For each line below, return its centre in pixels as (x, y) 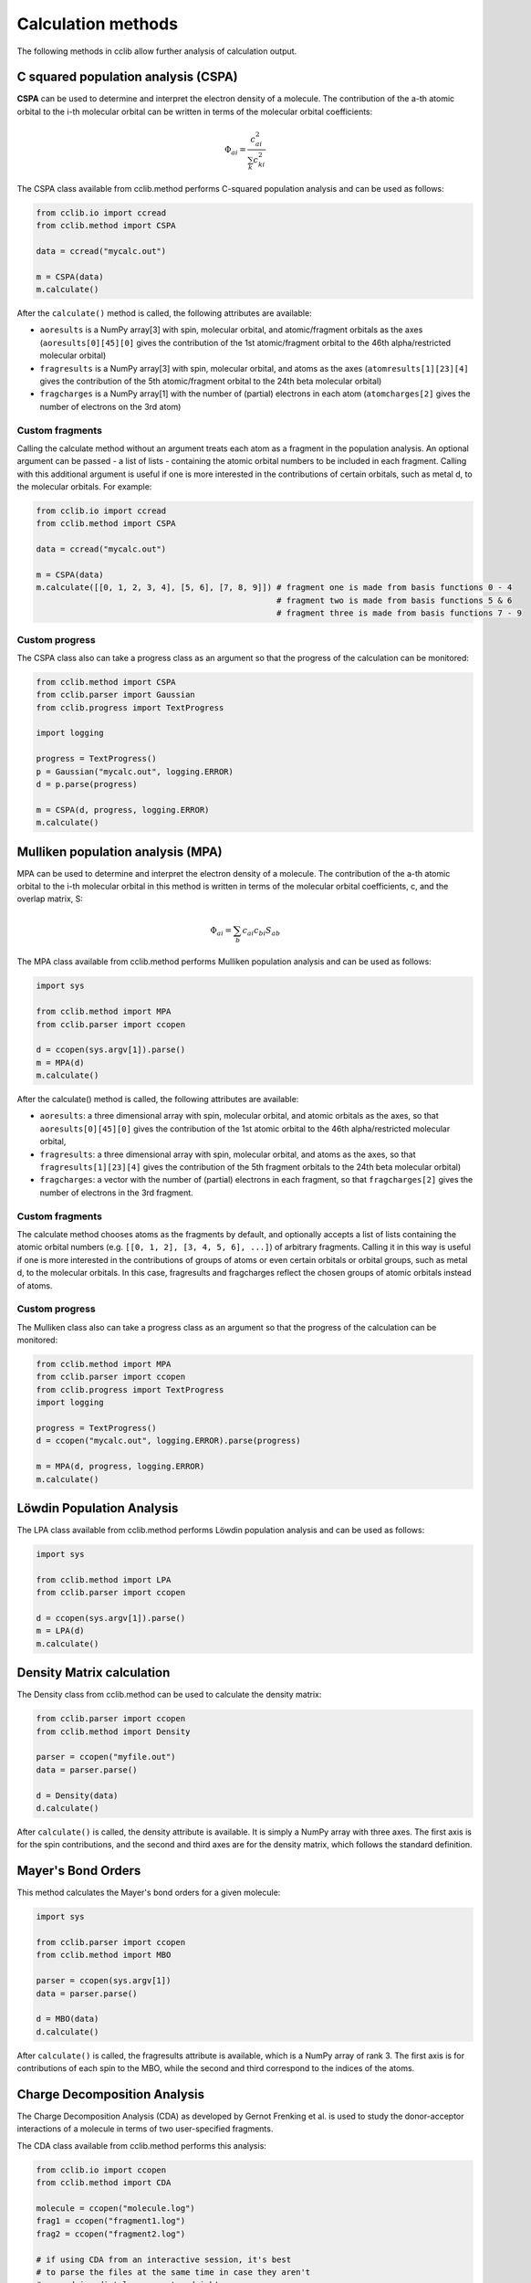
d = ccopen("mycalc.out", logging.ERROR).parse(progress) (168, 1441)
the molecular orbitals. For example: (84, 487)
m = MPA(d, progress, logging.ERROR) (120, 1467)
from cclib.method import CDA (104, 2183)
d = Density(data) (77, 1795)
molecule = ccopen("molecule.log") (115, 2208)
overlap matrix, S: (50, 899)
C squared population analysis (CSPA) (128, 77)
